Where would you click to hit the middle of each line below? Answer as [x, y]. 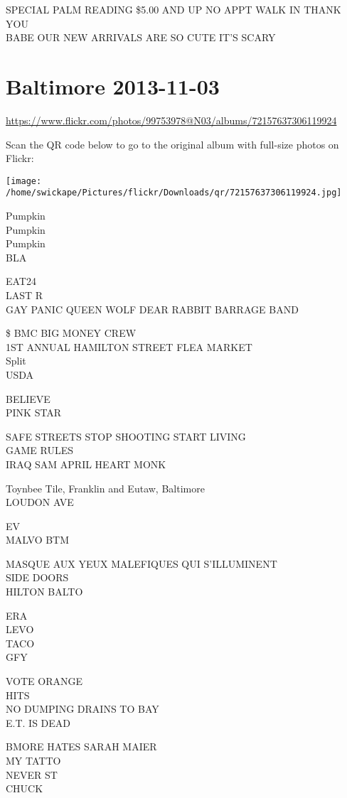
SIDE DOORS [37, 577]
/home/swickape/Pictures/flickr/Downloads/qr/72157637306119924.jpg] [174, 193]
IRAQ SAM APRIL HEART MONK [86, 464]
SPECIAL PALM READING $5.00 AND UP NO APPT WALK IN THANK [173, 9]
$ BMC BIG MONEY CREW [71, 333]
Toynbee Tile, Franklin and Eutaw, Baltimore [105, 488]
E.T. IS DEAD [38, 722]
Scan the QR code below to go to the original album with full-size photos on [172, 144]
